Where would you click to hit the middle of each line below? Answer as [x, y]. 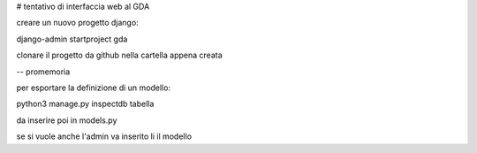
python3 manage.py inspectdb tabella [85, 104]
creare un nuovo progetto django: [77, 23]
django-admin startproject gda [72, 39]
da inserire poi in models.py [67, 120]
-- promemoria [43, 72]
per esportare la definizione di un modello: [94, 88]
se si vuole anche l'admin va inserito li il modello [104, 136]
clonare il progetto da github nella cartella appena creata [119, 55]
